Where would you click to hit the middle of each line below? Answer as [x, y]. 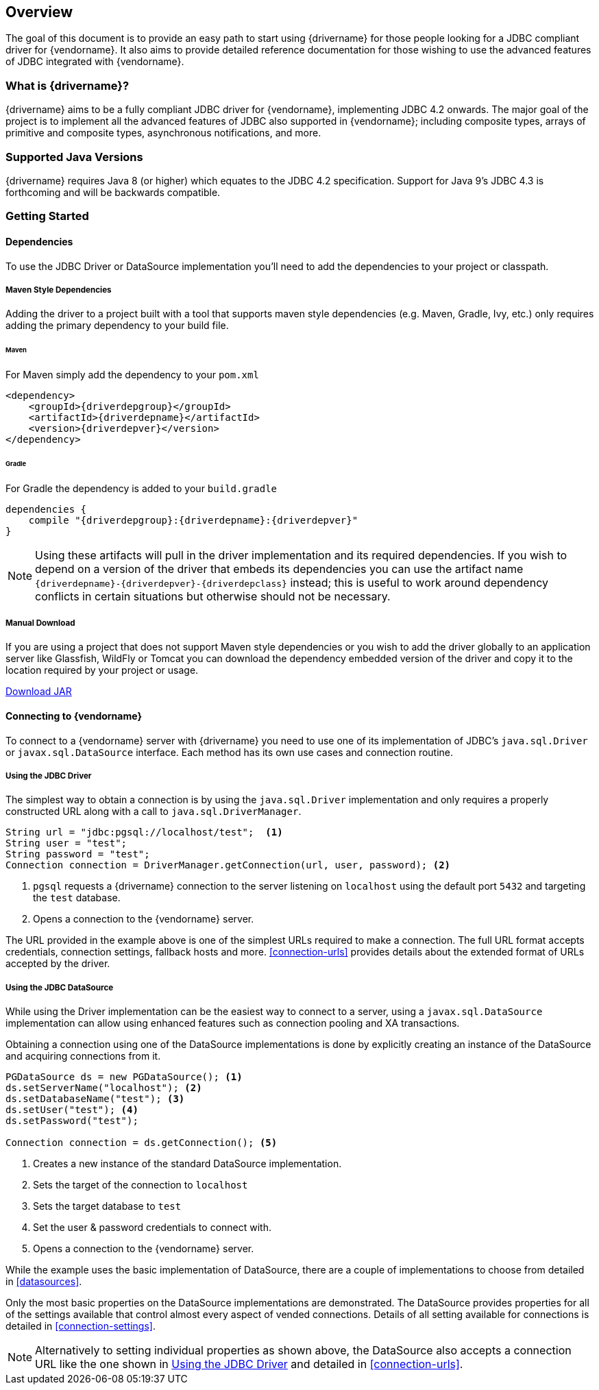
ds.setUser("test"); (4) [72, 1110]
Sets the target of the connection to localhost [140, 1185]
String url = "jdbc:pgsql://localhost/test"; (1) [144, 832]
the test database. [77, 898]
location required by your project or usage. [102, 670]
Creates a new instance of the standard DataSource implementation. [187, 1164]
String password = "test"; [78, 854]
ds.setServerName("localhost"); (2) [104, 1088]
